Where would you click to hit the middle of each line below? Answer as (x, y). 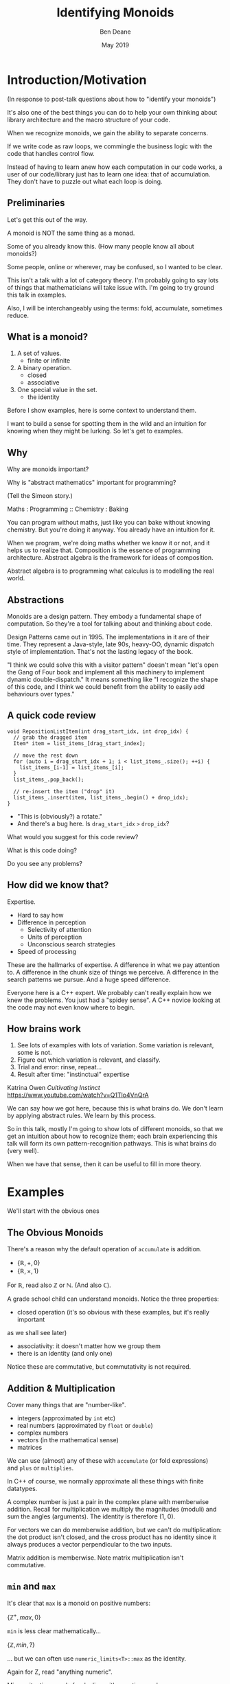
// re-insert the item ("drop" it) (64, 791)
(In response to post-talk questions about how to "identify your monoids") (112, 99)
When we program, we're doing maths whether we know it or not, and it (108, 543)
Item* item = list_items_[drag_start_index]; (80, 743)
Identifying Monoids (115, 13)
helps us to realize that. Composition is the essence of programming (104, 550)
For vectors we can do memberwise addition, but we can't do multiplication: (114, 1529)
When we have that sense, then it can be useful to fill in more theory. (104, 1164)
